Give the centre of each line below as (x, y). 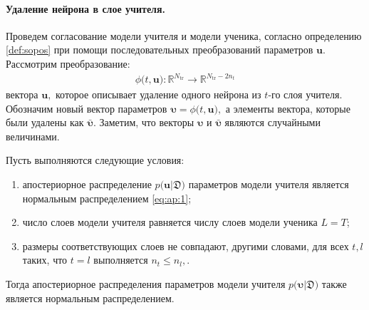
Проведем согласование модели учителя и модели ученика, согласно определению (184, 35)
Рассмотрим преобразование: (68, 63)
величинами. (33, 136)
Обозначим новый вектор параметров (87, 108)
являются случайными (272, 122)
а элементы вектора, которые (288, 108)
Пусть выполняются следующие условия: (95, 160)
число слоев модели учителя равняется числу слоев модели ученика (170, 222)
